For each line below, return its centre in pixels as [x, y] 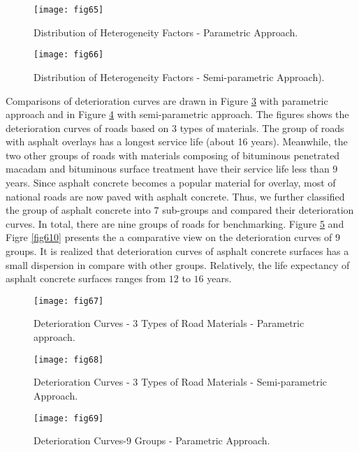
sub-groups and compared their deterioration [258, 210]
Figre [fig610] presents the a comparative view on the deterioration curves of [169, 237]
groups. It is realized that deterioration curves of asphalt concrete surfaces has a [177, 251]
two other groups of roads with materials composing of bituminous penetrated [173, 155]
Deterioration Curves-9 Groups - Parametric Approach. [152, 440]
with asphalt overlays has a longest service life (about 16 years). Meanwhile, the [177, 141]
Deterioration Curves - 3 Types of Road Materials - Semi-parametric [181, 382]
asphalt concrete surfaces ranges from [86, 278]
